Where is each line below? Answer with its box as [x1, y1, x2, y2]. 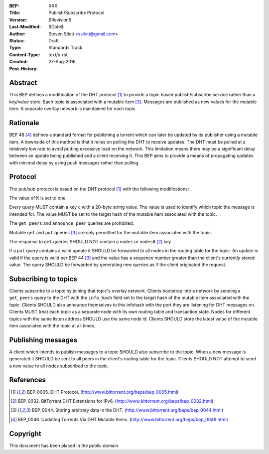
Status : [9, 37, 25, 43]
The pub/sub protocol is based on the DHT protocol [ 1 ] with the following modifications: [9, 186, 189, 192]
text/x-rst [48, 51, 68, 57]
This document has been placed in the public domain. [9, 443, 120, 449]
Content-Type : [9, 51, 40, 57]
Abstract [9, 79, 37, 87]
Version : [9, 16, 27, 22]
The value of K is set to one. [9, 195, 67, 201]
